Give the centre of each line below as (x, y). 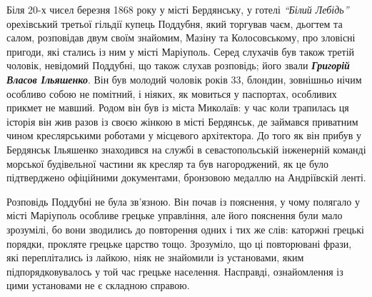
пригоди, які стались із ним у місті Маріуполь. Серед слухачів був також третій (181, 51)
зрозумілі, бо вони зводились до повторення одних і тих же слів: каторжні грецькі (185, 229)
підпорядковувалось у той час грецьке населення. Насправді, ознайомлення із (175, 271)
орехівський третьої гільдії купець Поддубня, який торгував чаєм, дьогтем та (175, 23)
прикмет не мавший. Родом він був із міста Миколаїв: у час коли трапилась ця (178, 107)
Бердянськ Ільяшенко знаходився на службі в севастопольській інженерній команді (186, 149)
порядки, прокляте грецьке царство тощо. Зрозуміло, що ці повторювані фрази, (179, 243)
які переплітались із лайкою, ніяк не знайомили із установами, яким (155, 257)
